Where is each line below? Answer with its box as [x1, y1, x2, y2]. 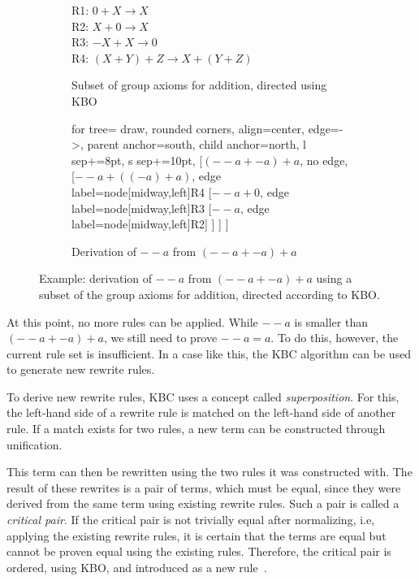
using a [316, 270, 352, 287]
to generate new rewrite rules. [6, 361, 155, 378]
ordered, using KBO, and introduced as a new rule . [6, 558, 267, 575]
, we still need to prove [103, 329, 218, 346]
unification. [6, 436, 63, 453]
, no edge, [300, 151, 348, 168]
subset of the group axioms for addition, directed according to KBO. [39, 285, 380, 302]
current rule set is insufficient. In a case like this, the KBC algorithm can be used [6, 345, 412, 362]
